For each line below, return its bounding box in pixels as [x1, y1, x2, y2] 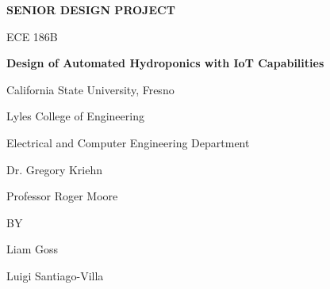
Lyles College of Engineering [6, 108, 144, 124]
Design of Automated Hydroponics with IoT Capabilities [6, 55, 324, 71]
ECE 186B [6, 28, 58, 44]
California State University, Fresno [6, 81, 175, 97]
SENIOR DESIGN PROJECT [6, 2, 175, 17]
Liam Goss [6, 241, 58, 257]
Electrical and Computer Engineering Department [6, 134, 250, 150]
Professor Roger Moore [6, 188, 118, 204]
